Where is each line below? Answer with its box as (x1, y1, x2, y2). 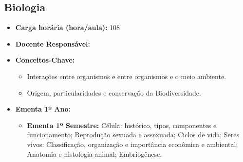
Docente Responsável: (15, 38, 90, 49)
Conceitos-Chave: (15, 55, 75, 65)
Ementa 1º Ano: (15, 104, 71, 114)
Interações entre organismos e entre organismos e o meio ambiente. (27, 71, 226, 81)
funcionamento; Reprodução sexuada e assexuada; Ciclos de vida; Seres (27, 130, 240, 140)
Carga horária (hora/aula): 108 (15, 22, 120, 32)
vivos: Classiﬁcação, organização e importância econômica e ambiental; (27, 139, 238, 149)
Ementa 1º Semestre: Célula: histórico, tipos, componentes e (27, 120, 217, 130)
